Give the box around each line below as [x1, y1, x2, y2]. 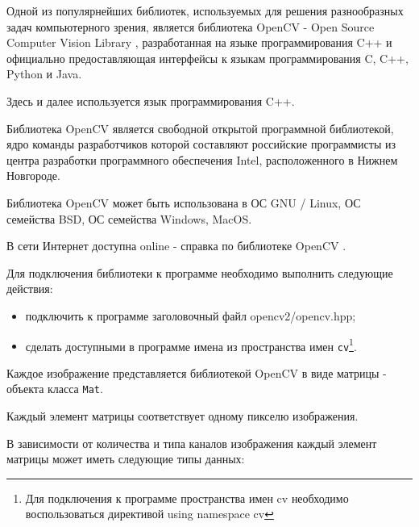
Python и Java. [6, 65, 82, 82]
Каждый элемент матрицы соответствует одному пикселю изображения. [6, 408, 359, 425]
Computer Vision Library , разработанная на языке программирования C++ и [6, 34, 392, 51]
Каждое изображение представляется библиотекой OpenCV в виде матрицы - [6, 364, 387, 381]
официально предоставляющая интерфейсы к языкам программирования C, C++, [6, 49, 409, 66]
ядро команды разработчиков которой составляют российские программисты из [6, 136, 396, 153]
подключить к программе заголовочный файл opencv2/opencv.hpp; [25, 307, 356, 324]
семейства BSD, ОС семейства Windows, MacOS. [6, 210, 252, 227]
